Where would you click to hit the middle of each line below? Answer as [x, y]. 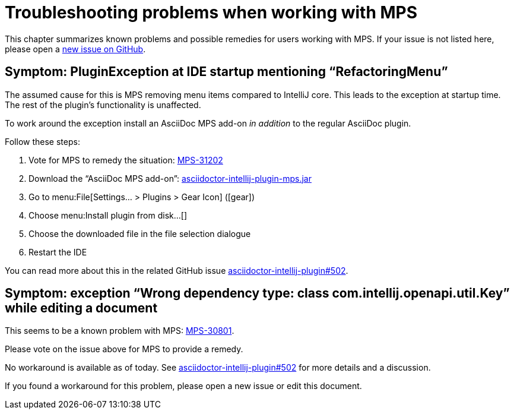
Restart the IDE [58, 252]
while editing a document [81, 308]
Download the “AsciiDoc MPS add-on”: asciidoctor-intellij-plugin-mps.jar [170, 178]
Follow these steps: [42, 141]
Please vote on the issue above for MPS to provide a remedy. [124, 349]
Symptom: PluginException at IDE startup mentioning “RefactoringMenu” [226, 72]
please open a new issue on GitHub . [75, 49]
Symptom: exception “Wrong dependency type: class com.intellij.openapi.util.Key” [257, 293]
